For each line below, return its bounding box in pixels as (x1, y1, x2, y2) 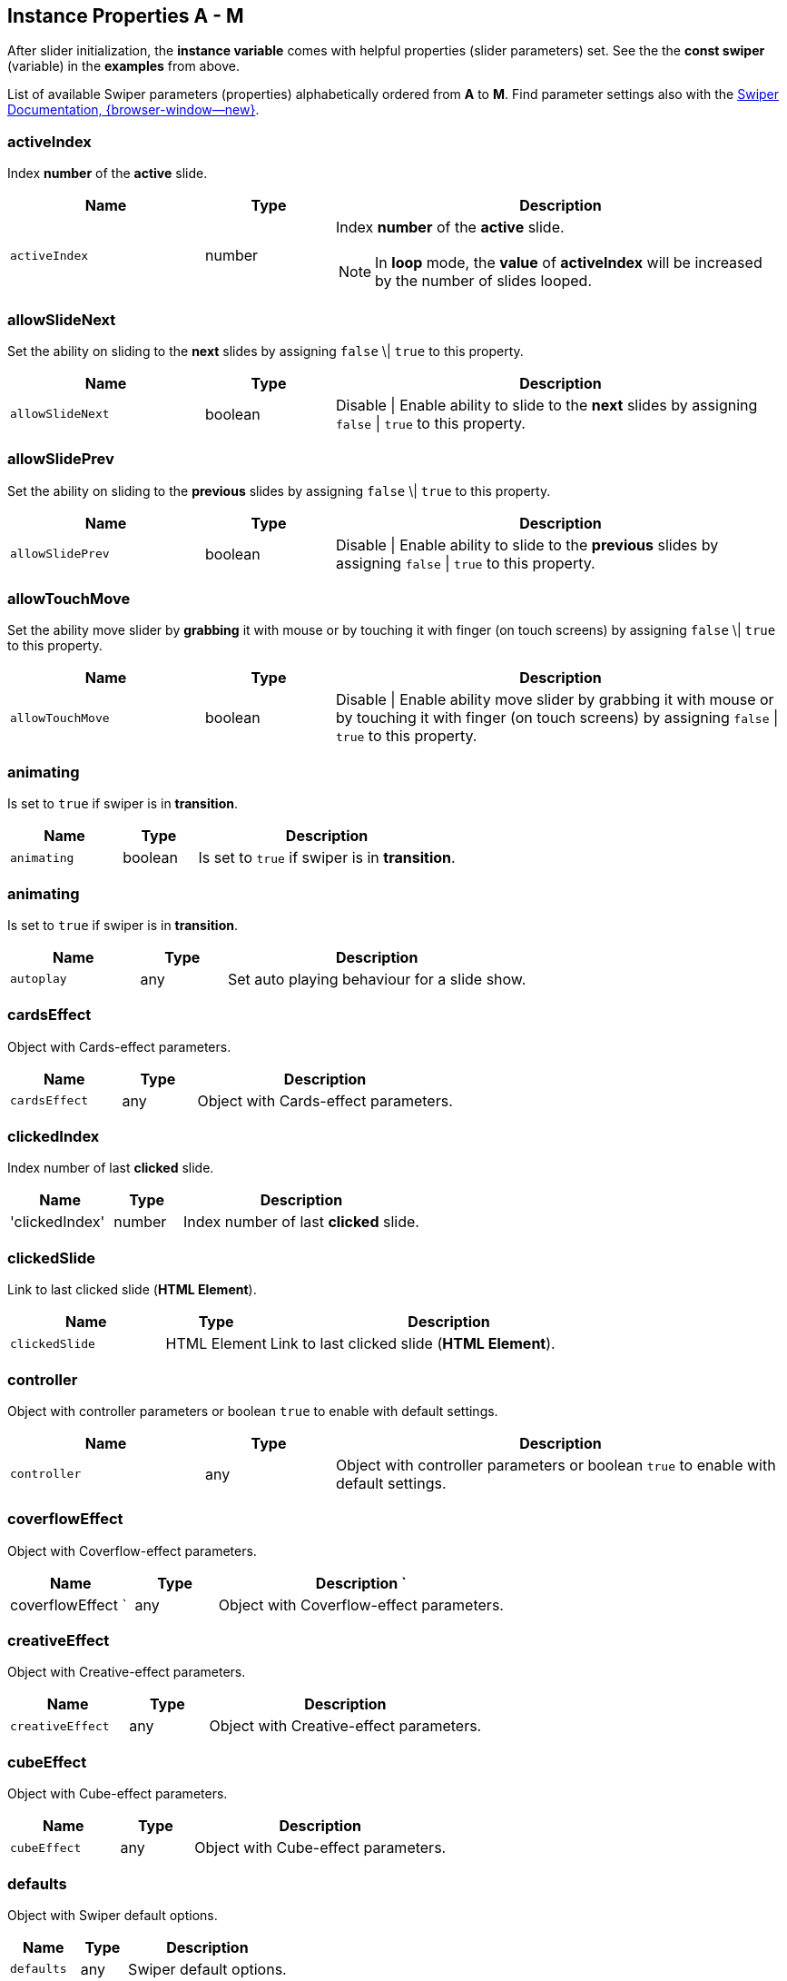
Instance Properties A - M (7, 5, 244, 27)
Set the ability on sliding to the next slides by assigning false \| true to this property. (7, 342, 524, 359)
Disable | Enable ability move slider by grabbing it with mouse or (335, 690, 774, 709)
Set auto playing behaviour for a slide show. (227, 969, 526, 988)
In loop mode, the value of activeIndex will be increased (375, 253, 762, 272)
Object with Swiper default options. (7, 1907, 218, 1923)
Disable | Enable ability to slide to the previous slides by (335, 535, 719, 554)
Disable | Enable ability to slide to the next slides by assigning (335, 395, 758, 414)
